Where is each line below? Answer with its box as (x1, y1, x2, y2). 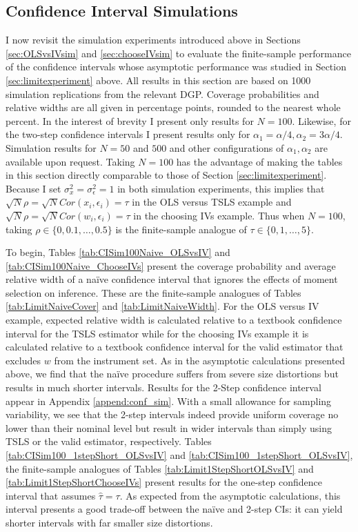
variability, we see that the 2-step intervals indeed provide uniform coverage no (6, 407, 339, 422)
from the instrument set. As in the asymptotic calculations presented (54, 353, 346, 367)
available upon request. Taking (6, 154, 135, 168)
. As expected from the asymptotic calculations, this (119, 488, 341, 502)
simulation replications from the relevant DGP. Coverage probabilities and (6, 86, 319, 101)
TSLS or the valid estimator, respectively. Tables (6, 434, 212, 449)
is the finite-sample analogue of (115, 221, 247, 236)
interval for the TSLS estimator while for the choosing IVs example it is (6, 326, 309, 340)
